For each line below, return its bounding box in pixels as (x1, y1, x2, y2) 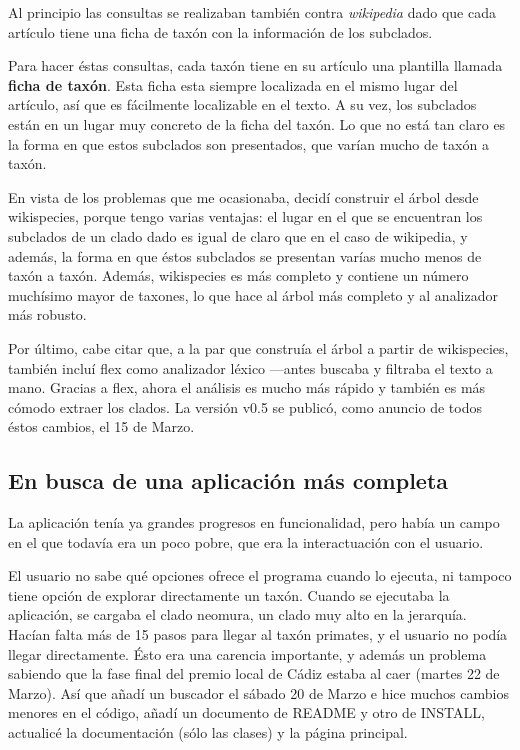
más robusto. (8, 304, 87, 325)
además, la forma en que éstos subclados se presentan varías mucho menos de (8, 245, 482, 266)
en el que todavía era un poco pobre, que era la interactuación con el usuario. (8, 531, 484, 552)
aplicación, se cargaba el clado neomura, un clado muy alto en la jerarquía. (8, 604, 467, 625)
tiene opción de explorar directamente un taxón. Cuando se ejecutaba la (8, 584, 450, 605)
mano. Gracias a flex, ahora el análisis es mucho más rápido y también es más (8, 377, 486, 398)
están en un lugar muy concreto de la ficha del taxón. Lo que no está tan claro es (8, 113, 506, 134)
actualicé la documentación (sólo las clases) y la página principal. (8, 722, 408, 743)
